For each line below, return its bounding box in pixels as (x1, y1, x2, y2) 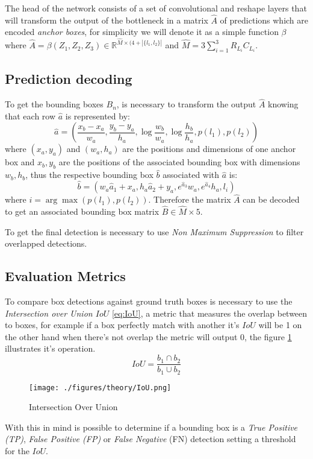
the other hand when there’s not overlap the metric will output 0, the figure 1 (5, 330, 292, 343)
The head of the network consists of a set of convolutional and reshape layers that (5, 2, 307, 14)
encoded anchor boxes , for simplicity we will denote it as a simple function (5, 25, 279, 38)
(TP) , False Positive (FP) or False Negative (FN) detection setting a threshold (5, 432, 296, 445)
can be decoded (243, 193, 300, 206)
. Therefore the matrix (148, 193, 231, 206)
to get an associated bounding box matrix (5, 205, 160, 218)
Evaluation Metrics (5, 267, 126, 285)
